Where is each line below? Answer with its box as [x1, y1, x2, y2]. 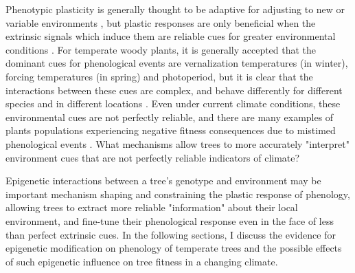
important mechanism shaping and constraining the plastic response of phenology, [5, 186, 350, 201]
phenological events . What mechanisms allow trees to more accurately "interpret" [5, 136, 350, 151]
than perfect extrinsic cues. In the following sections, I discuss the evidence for [5, 227, 336, 241]
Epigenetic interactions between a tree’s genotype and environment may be [5, 173, 321, 188]
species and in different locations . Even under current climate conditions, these [5, 96, 341, 111]
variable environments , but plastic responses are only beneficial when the [5, 15, 316, 30]
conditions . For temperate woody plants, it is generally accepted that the [5, 42, 317, 56]
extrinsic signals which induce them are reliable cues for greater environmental [5, 29, 336, 43]
